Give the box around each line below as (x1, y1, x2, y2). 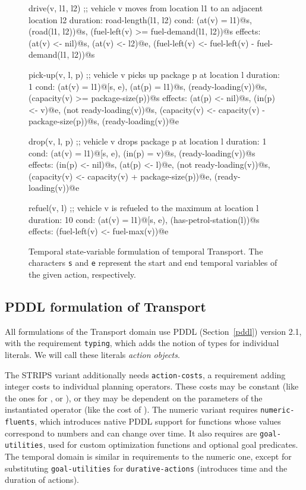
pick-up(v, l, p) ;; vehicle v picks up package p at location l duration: (29, 68, 280, 80)
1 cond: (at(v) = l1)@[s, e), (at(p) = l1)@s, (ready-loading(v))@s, (29, 80, 267, 92)
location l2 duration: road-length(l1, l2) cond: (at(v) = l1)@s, (29, 13, 252, 26)
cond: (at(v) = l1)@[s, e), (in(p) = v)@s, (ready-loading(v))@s (29, 146, 255, 159)
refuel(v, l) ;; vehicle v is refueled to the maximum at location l (29, 201, 259, 213)
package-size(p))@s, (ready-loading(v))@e (29, 115, 179, 127)
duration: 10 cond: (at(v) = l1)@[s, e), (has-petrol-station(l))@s (29, 213, 260, 225)
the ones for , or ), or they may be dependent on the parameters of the (5, 391, 263, 404)
